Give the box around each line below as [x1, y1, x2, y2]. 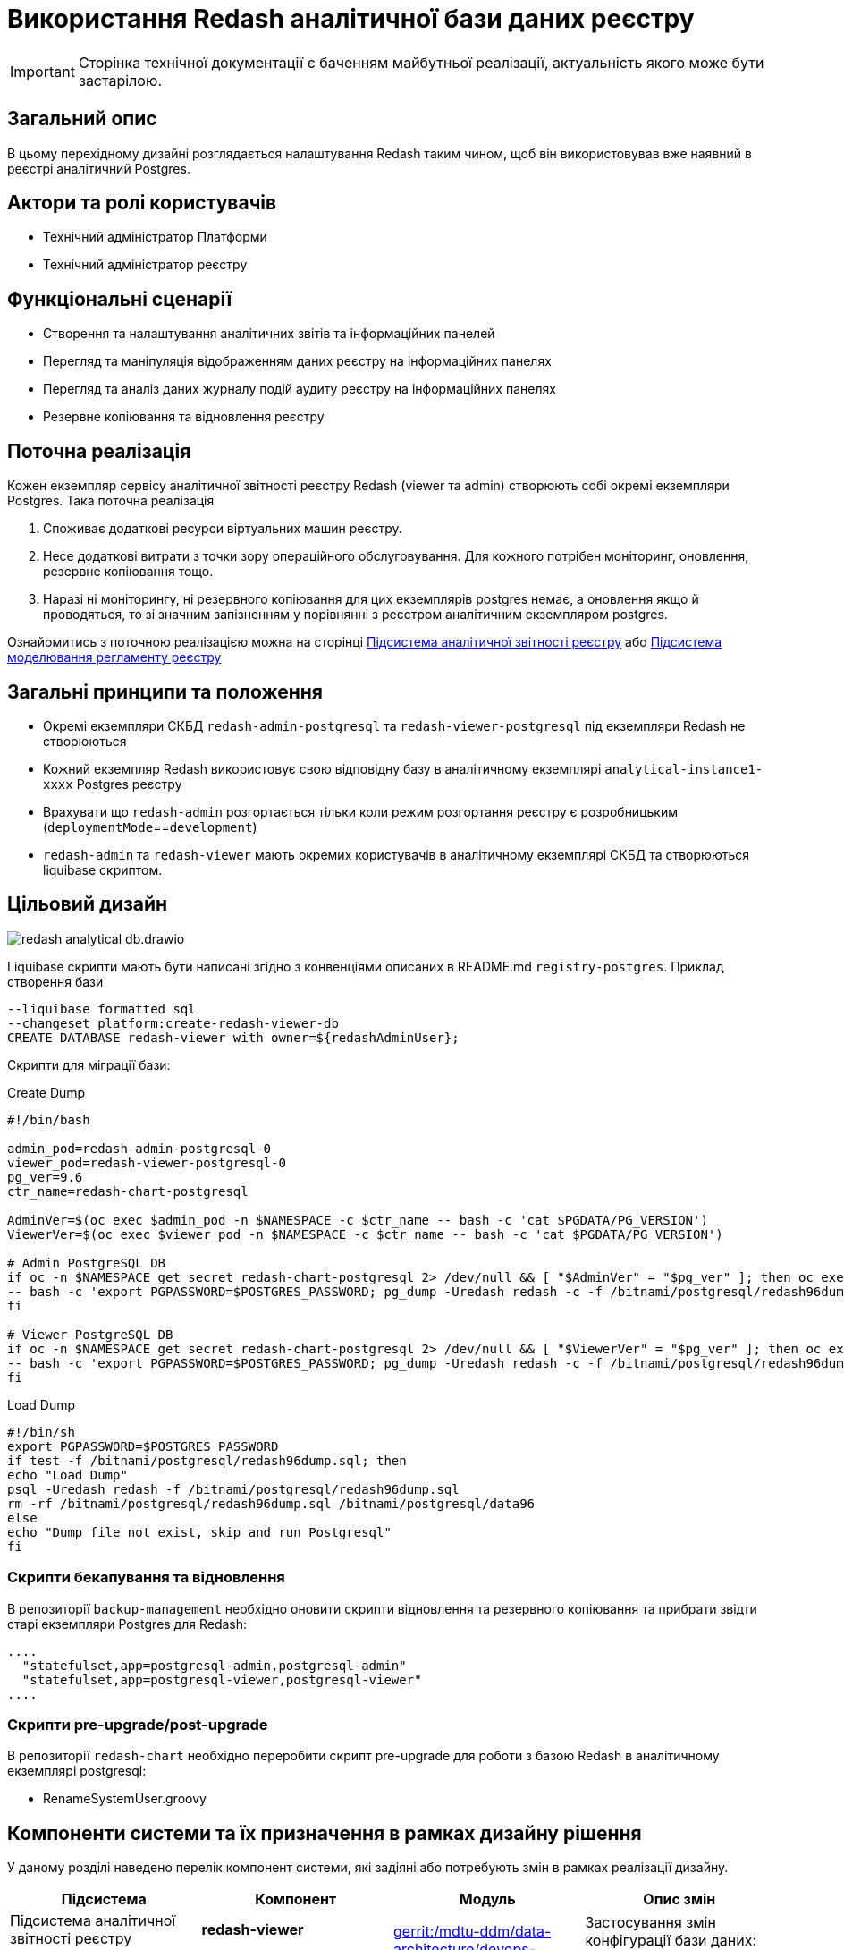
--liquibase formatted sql [7, 1001, 196, 1016]
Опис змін [643, 1890, 716, 1909]
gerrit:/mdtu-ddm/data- [393, 1922, 552, 1941]
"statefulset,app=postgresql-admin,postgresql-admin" [21, 1657, 407, 1673]
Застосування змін [585, 1913, 716, 1932]
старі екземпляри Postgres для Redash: [7, 1615, 248, 1632]
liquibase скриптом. [43, 861, 163, 877]
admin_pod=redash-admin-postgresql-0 [7, 1140, 272, 1156]
